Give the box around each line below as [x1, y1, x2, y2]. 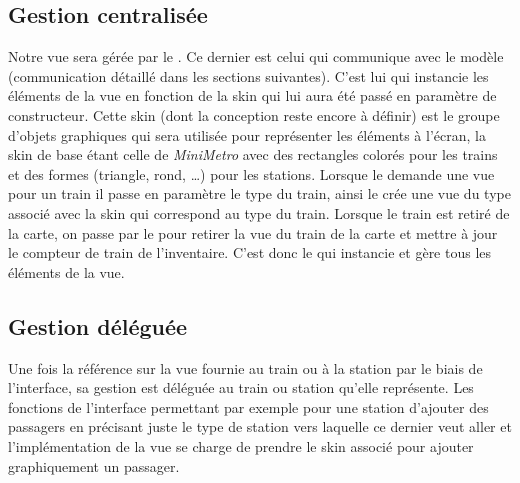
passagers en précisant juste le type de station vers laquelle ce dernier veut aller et [8, 416, 512, 437]
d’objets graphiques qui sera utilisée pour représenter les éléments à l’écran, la [8, 124, 486, 145]
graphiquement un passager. [8, 455, 180, 476]
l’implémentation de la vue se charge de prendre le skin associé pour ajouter [8, 435, 474, 456]
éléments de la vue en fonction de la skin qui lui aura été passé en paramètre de [8, 85, 497, 106]
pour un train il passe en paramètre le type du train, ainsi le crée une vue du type [8, 183, 511, 204]
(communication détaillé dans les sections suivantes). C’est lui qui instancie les [8, 65, 489, 86]
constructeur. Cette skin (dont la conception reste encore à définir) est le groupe [8, 104, 500, 125]
